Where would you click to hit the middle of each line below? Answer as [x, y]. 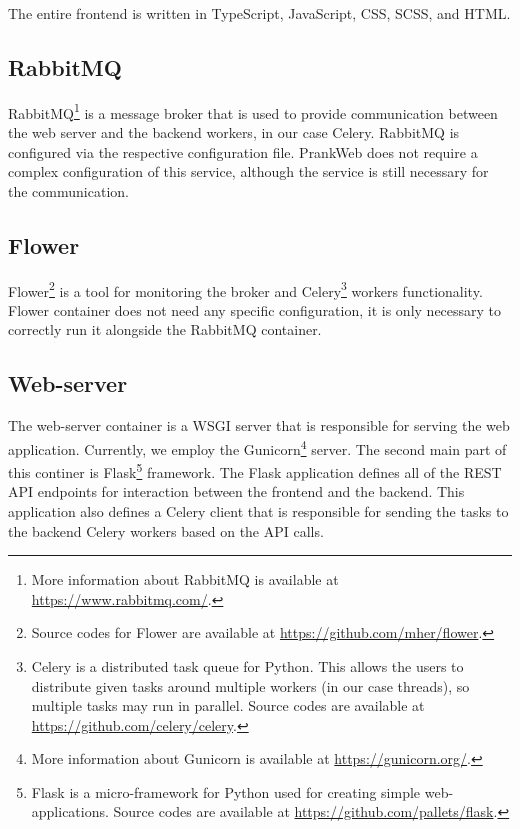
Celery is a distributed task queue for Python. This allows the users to [247, 665]
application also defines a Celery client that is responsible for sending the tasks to [258, 510]
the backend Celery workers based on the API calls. [166, 530]
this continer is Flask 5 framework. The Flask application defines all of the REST [255, 470]
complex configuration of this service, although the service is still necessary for [248, 171]
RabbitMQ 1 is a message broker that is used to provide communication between [253, 111]
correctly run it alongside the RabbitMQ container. [165, 329]
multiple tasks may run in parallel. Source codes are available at [228, 705]
